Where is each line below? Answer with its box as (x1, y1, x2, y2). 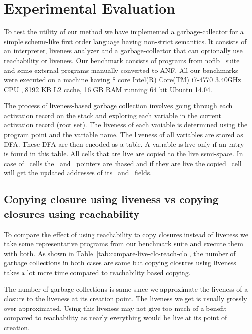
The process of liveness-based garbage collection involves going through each (4, 100, 233, 111)
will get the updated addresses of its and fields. (4, 167, 152, 178)
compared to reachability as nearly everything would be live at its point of (4, 312, 227, 323)
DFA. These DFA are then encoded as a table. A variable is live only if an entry (4, 139, 244, 149)
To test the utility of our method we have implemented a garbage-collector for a (4, 26, 244, 37)
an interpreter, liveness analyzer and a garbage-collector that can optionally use (4, 46, 243, 56)
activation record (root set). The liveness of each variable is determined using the (4, 119, 248, 130)
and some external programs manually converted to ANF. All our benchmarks (4, 65, 238, 75)
